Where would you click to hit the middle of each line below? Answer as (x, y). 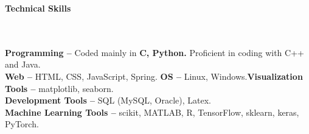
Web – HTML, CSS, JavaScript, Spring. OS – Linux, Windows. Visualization (154, 76)
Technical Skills (38, 8)
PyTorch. (22, 124)
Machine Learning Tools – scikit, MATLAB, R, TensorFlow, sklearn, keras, (152, 112)
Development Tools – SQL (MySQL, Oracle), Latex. (108, 100)
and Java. (23, 64)
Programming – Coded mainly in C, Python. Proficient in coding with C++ (154, 52)
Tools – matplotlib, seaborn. (59, 88)
